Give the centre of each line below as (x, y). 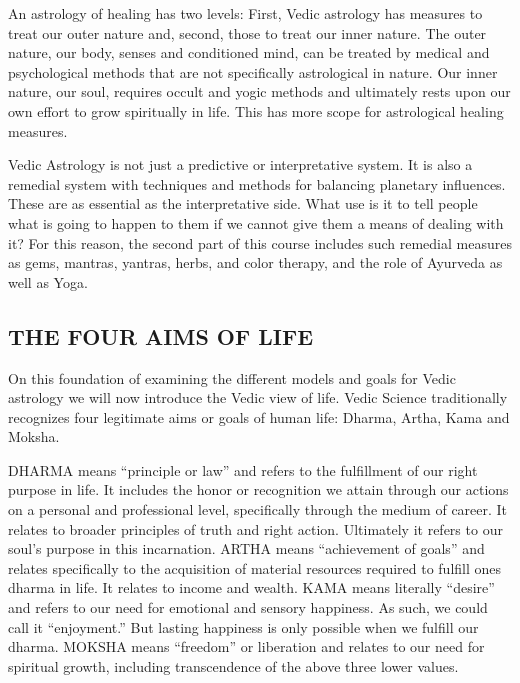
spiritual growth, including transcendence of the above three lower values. (233, 665)
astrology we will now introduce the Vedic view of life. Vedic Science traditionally (258, 397)
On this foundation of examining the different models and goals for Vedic (232, 377)
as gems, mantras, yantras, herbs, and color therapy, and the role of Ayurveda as (255, 262)
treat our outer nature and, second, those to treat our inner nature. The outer (247, 32)
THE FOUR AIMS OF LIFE (161, 335)
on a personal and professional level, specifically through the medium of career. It (258, 509)
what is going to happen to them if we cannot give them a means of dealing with (256, 222)
